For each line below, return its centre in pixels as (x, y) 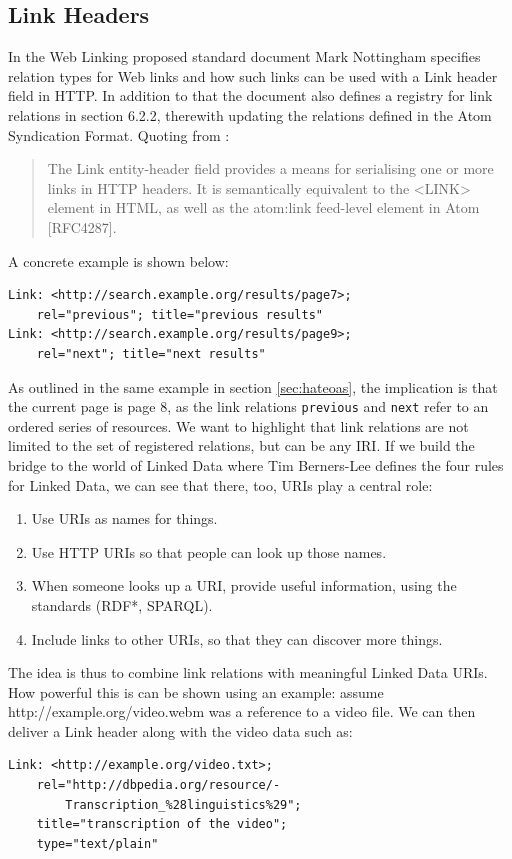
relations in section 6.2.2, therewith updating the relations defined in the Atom (250, 114)
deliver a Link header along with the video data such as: (180, 730)
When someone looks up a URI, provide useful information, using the (244, 585)
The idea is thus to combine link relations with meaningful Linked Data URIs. (248, 672)
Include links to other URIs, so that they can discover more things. (237, 638)
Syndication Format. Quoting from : (119, 134)
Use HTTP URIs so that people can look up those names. (209, 551)
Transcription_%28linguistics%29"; (183, 804)
